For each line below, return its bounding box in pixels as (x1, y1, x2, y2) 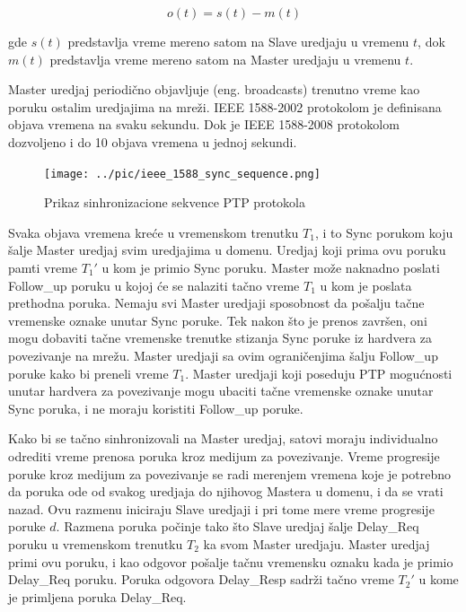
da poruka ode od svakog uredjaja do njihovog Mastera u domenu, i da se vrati (8, 482, 444, 501)
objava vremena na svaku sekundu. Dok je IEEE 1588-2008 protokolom (8, 115, 400, 134)
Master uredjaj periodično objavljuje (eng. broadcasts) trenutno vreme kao (8, 80, 420, 99)
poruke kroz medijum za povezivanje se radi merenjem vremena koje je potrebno (8, 464, 452, 483)
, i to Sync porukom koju (314, 223, 453, 241)
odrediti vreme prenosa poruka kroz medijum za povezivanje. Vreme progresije (8, 446, 440, 465)
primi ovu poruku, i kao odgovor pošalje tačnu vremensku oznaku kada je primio (8, 552, 453, 571)
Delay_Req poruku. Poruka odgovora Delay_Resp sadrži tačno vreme (8, 570, 394, 589)
